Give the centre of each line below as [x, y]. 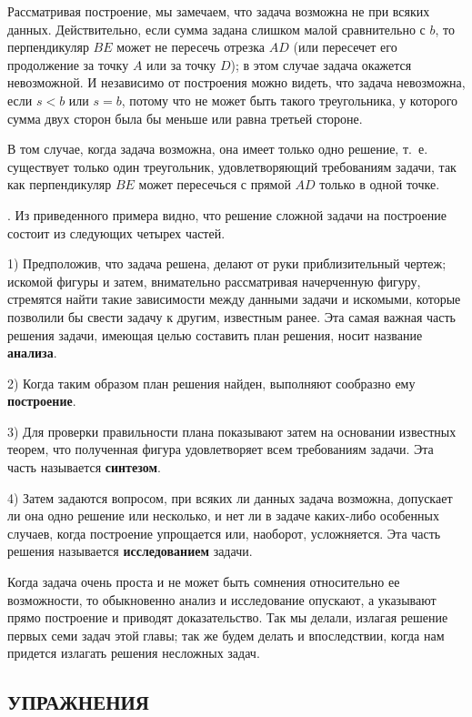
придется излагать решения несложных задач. [134, 653]
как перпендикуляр [60, 184]
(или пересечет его [345, 47]
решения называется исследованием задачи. [130, 551]
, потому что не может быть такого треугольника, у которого [290, 100]
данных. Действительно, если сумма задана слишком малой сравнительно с [216, 29]
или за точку [181, 64]
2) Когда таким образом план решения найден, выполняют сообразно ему [211, 383]
